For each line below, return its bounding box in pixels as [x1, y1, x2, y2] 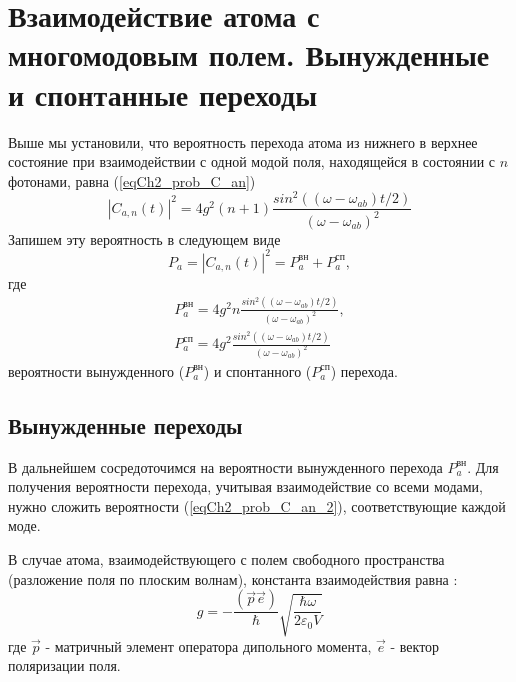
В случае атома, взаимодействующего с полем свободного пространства [8, 549, 445, 570]
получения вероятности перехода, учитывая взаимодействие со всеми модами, [8, 476, 483, 497]
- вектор [390, 635, 440, 656]
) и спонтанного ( [203, 360, 312, 381]
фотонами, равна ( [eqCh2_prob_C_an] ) [8, 170, 256, 191]
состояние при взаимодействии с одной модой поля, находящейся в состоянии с [8, 151, 496, 172]
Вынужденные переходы [8, 409, 243, 440]
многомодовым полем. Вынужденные [8, 34, 490, 75]
